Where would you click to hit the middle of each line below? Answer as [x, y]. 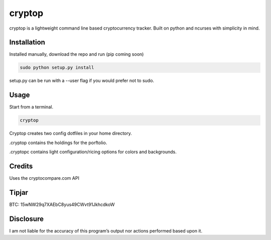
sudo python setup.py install [57, 68]
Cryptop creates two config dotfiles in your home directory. [71, 134]
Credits [21, 166]
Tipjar [19, 193]
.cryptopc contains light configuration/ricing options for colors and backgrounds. [93, 152]
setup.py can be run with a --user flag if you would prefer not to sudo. [82, 81]
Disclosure [26, 219]
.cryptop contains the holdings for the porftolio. [58, 143]
